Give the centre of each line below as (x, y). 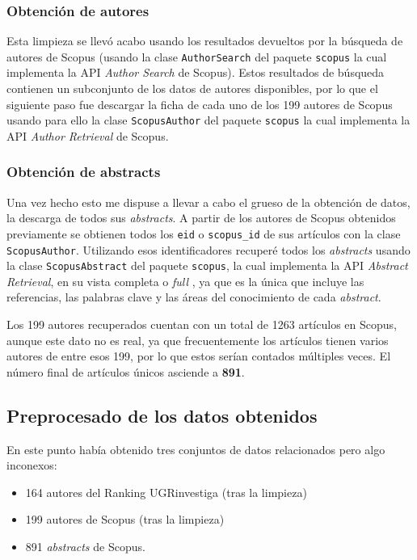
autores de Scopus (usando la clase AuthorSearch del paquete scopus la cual (197, 56)
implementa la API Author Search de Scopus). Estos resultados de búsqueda (196, 72)
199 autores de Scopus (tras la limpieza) (125, 519)
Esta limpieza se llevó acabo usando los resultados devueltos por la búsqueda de (205, 41)
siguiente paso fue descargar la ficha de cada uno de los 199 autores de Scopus (200, 104)
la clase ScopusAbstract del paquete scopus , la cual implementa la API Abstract (207, 265)
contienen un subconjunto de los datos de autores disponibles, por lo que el (192, 88)
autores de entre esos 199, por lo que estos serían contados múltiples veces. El (199, 356)
